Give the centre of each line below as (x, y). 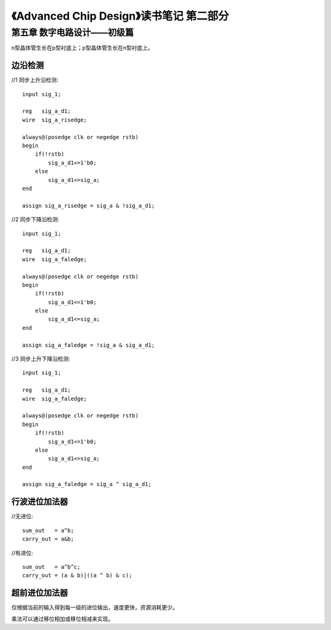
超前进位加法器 (40, 593)
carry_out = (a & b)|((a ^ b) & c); (77, 575)
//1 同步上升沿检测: (35, 80)
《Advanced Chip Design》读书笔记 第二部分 (120, 16)
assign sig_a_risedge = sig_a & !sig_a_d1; (89, 206)
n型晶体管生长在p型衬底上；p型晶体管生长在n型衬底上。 (82, 48)
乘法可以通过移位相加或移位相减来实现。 (62, 618)
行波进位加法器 (40, 502)
